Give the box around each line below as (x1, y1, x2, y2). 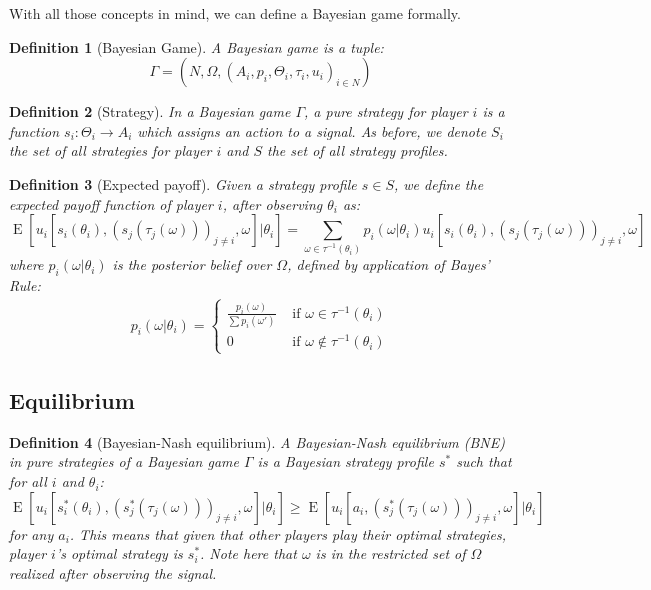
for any (9, 523, 54, 544)
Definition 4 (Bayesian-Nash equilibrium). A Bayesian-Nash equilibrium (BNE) (9, 431, 505, 452)
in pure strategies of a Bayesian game (9, 451, 239, 472)
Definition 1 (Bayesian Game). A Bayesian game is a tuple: (9, 36, 384, 57)
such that (456, 451, 512, 472)
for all (9, 471, 47, 492)
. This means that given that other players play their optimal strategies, (69, 523, 507, 544)
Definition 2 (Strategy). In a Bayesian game (9, 101, 291, 122)
